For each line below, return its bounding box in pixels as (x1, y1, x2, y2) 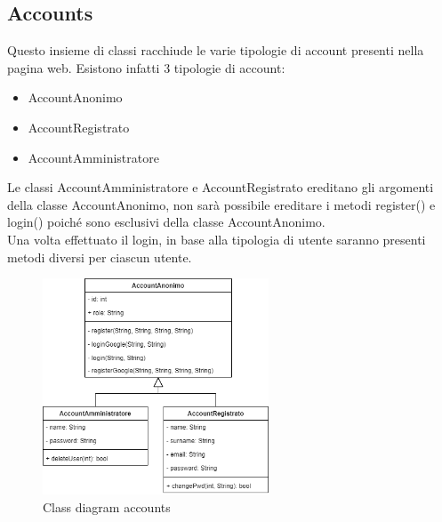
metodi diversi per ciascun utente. (7, 247, 192, 266)
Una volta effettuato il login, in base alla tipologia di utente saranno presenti (7, 229, 426, 248)
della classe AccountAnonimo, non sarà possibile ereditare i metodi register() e (7, 195, 436, 213)
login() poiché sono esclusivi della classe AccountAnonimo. (7, 213, 325, 231)
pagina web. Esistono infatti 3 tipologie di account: (7, 58, 285, 76)
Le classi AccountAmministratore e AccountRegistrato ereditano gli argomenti (7, 178, 434, 197)
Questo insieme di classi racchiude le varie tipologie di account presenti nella (7, 41, 424, 60)
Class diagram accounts (43, 497, 171, 516)
